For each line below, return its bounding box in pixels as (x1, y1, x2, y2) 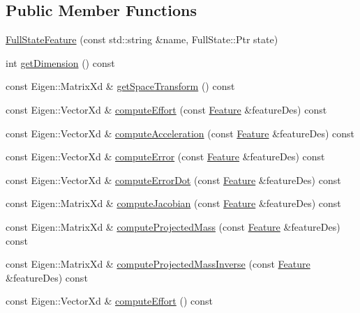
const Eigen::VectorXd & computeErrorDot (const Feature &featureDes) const (6, 172, 341, 187)
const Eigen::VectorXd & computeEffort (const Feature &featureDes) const (6, 102, 327, 116)
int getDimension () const (6, 55, 115, 70)
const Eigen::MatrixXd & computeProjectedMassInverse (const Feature (6, 257, 310, 271)
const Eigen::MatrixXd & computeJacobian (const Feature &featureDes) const (6, 196, 341, 211)
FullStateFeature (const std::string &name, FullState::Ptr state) (6, 32, 278, 47)
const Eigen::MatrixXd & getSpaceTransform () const (6, 79, 235, 93)
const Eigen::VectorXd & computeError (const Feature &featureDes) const (6, 149, 325, 164)
